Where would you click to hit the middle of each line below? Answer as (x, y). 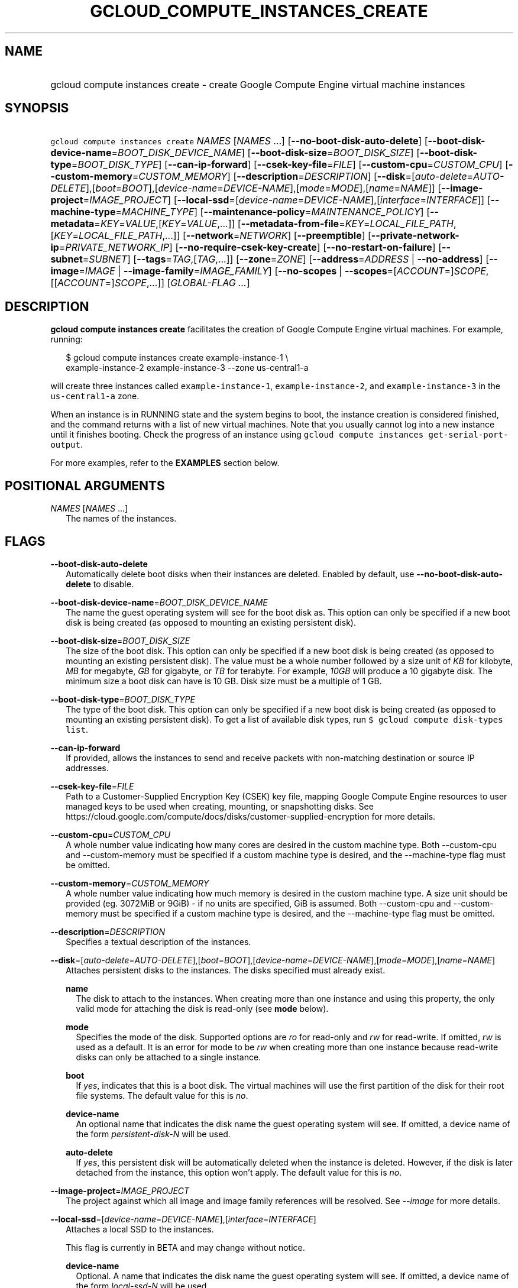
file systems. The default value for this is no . (162, 1095)
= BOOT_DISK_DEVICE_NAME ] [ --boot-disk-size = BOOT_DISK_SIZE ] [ (266, 153)
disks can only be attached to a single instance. (169, 1057)
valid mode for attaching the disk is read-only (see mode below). (202, 1008)
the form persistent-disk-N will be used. (153, 1134)
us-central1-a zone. (95, 396)
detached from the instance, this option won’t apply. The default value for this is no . (239, 1172)
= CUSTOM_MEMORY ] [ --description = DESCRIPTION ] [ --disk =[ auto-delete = (303, 177)
